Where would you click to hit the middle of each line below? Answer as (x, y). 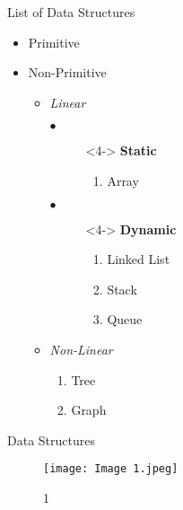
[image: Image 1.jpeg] (111, 469)
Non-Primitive (67, 72)
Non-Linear (81, 349)
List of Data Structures (71, 12)
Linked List (139, 259)
